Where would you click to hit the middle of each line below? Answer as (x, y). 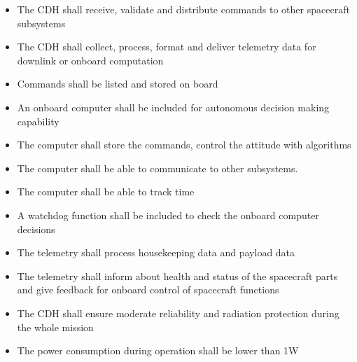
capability (38, 121)
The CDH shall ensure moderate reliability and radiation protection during (178, 313)
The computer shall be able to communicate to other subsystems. (157, 168)
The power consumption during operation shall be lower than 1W (158, 350)
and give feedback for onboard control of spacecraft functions (148, 290)
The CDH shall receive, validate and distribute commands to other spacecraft (183, 9)
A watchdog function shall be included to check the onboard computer (168, 215)
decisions (36, 229)
